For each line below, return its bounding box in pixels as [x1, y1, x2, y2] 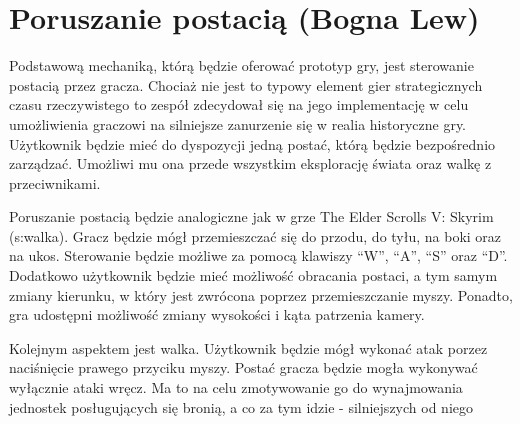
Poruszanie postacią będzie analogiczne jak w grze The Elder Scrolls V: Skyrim [9, 206, 494, 227]
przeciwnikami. [9, 172, 101, 193]
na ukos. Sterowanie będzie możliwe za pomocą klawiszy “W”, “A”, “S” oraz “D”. [9, 245, 508, 266]
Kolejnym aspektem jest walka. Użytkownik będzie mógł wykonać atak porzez [9, 337, 488, 358]
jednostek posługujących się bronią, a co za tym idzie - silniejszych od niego [9, 396, 473, 417]
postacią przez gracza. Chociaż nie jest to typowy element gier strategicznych [9, 74, 483, 95]
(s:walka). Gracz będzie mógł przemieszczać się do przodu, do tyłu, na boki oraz [9, 225, 502, 246]
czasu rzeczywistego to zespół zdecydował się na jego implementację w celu [9, 94, 469, 115]
